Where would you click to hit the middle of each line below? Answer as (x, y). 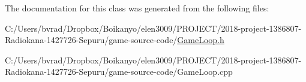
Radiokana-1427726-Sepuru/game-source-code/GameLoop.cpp (119, 72)
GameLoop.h (201, 40)
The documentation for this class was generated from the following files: (137, 8)
